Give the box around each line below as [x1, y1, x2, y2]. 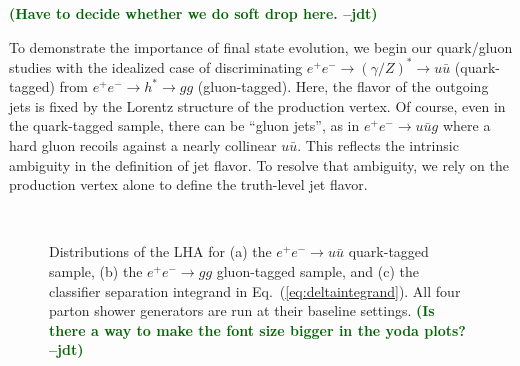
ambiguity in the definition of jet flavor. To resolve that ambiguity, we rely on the [9, 154, 509, 175]
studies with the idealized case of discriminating [9, 56, 303, 77]
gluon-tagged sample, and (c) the [216, 261, 420, 282]
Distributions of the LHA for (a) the [49, 241, 272, 262]
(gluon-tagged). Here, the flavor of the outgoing [197, 76, 489, 97]
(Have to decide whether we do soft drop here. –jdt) [9, 3, 378, 23]
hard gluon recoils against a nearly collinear [9, 135, 277, 156]
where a [442, 115, 491, 136]
